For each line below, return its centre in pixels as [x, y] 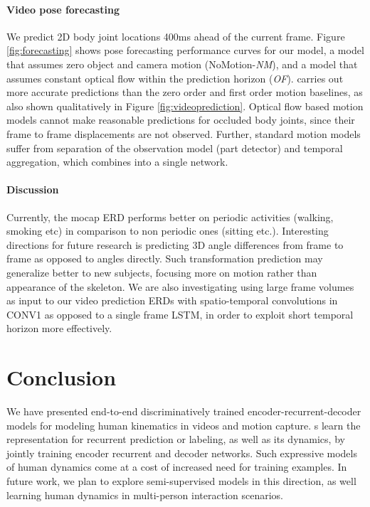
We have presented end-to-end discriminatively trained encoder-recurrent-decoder [184, 411]
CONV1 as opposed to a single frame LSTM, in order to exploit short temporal [180, 314]
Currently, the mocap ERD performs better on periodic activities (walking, [170, 217]
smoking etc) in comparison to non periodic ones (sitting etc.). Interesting [168, 231]
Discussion [33, 190]
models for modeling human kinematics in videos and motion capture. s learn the [184, 425]
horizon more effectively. [59, 328]
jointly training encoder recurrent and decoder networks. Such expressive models [182, 453]
